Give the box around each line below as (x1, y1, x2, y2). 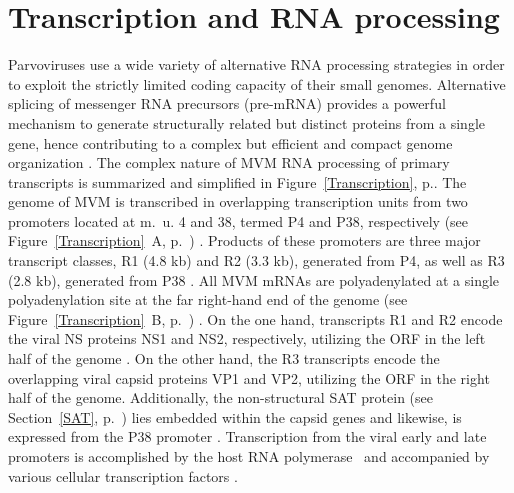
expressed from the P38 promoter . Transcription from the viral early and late (8, 426, 487, 447)
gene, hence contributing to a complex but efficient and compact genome (8, 132, 453, 153)
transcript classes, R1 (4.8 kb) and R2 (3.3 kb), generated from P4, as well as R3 (8, 250, 505, 271)
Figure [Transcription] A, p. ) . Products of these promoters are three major (8, 230, 481, 251)
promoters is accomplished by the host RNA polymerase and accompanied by (8, 446, 490, 466)
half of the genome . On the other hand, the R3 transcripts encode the (8, 348, 440, 369)
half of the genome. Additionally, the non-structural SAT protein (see (8, 387, 433, 408)
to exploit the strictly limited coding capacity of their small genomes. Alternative (8, 73, 506, 94)
